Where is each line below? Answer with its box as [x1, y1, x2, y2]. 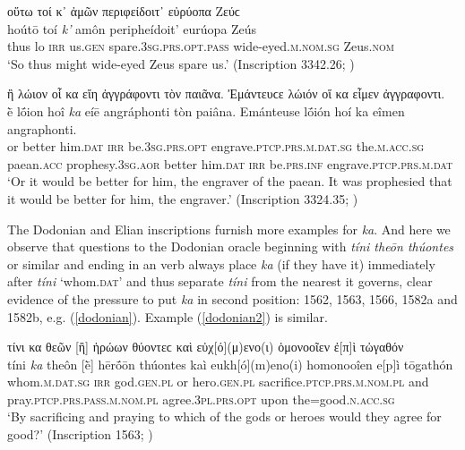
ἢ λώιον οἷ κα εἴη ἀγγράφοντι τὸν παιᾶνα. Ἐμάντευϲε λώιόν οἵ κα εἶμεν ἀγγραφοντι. [7, 84, 445, 103]
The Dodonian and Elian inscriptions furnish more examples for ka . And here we [7, 219, 451, 238]
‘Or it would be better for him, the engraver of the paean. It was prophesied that [7, 172, 452, 191]
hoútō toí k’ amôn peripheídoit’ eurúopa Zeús [7, 19, 257, 38]
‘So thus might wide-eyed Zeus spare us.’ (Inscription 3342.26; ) [7, 54, 355, 72]
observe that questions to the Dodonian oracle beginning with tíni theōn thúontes [7, 237, 454, 256]
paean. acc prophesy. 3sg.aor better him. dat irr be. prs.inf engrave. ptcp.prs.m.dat [7, 154, 453, 173]
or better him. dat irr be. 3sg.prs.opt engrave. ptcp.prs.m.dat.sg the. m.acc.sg [7, 137, 425, 156]
